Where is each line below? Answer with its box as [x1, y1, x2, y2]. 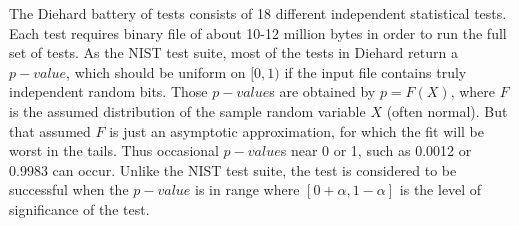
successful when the [9, 179, 129, 200]
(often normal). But [386, 100, 508, 121]
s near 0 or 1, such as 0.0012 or [280, 140, 472, 161]
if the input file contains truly [284, 61, 467, 82]
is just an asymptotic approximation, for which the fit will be [109, 120, 484, 141]
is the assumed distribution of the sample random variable [9, 100, 366, 121]
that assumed [9, 120, 91, 141]
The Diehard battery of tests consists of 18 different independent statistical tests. [9, 3, 507, 23]
